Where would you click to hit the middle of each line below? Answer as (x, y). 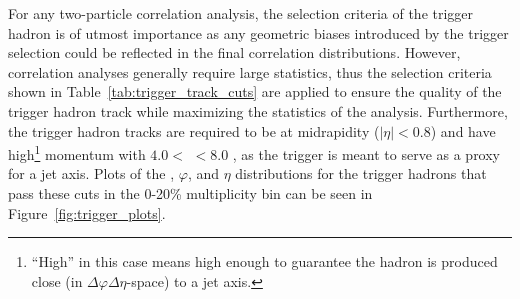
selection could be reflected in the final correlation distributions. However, (234, 52)
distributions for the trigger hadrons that (361, 173)
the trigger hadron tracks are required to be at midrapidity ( (194, 130)
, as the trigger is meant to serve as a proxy (366, 153)
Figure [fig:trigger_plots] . (87, 212)
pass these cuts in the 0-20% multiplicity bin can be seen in (190, 193)
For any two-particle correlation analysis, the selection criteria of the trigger (241, 13)
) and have (463, 130)
